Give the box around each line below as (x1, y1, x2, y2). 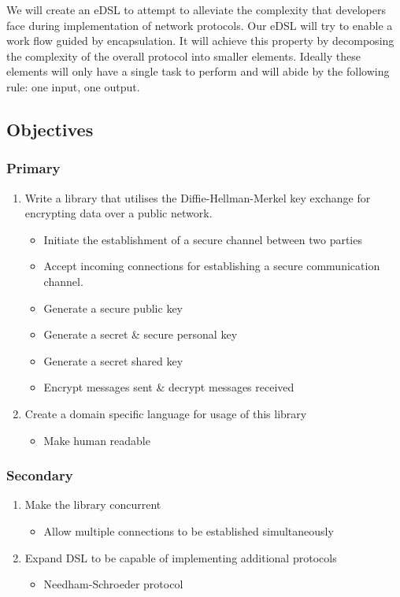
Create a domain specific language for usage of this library (24, 405, 307, 421)
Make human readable (43, 432, 150, 448)
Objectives (6, 117, 94, 141)
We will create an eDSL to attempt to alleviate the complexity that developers (6, 2, 386, 17)
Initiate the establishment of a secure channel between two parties (43, 231, 362, 247)
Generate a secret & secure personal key (43, 326, 238, 343)
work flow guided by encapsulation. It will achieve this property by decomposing (6, 32, 394, 49)
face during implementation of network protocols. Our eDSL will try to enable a (6, 17, 393, 33)
